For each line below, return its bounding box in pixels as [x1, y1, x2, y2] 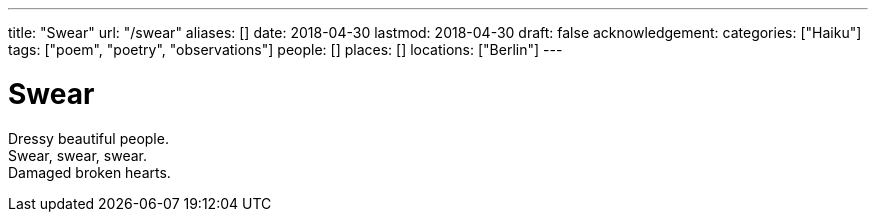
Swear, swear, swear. [8, 146, 148, 164]
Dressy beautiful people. [8, 129, 169, 147]
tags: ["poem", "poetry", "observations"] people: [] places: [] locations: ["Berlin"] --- [8, 41, 563, 58]
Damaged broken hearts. [8, 163, 171, 181]
